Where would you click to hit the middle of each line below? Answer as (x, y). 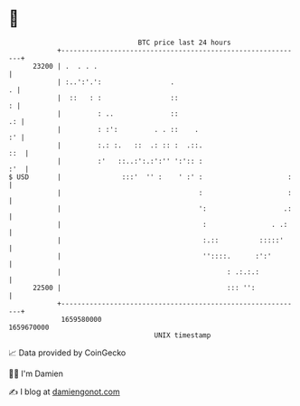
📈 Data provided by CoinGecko (67, 353)
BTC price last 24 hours (184, 42)
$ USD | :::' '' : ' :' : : (150, 177)
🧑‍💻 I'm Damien (36, 373)
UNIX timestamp (183, 335)
